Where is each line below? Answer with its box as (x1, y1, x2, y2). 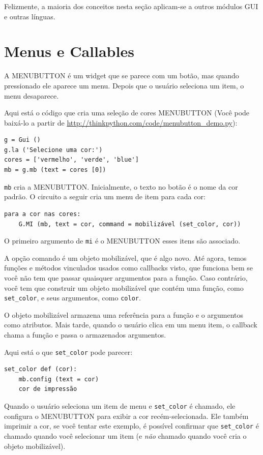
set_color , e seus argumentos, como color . (4, 292, 141, 303)
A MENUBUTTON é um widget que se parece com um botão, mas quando (4, 70, 239, 81)
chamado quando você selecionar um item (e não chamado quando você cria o (4, 430, 247, 441)
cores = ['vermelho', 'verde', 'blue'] (4, 156, 139, 164)
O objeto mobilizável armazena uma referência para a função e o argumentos (4, 309, 244, 320)
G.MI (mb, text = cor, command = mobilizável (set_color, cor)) (18, 220, 241, 228)
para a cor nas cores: (4, 210, 81, 218)
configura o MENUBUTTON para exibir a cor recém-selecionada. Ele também (4, 410, 249, 421)
